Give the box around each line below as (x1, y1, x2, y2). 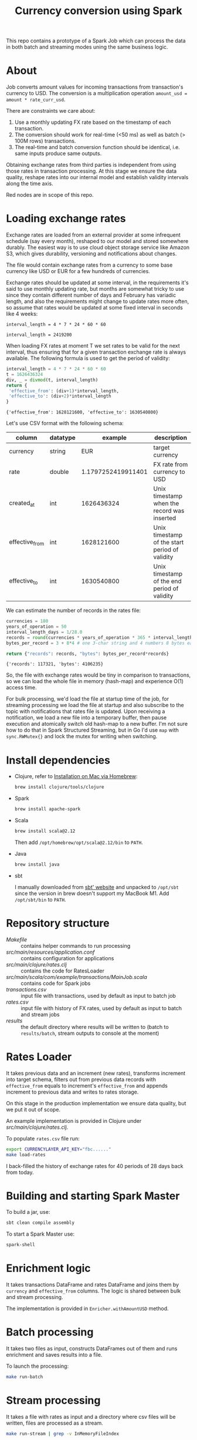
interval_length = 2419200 (6, 332, 72, 338)
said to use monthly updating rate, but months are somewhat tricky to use (6, 285, 185, 292)
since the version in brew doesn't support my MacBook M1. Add (14, 890, 169, 897)
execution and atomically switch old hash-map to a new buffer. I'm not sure (6, 721, 188, 728)
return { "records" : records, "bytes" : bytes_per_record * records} (6, 651, 169, 657)
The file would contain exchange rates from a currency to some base (6, 261, 173, 268)
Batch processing (6, 1325, 94, 1339)
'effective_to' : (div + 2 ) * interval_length (8, 393, 111, 399)
